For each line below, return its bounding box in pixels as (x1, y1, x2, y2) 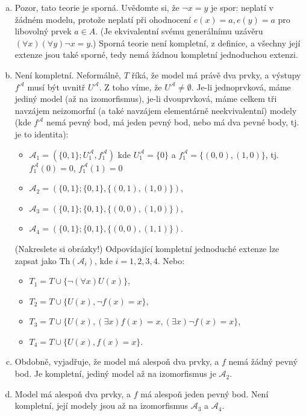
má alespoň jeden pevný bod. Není (140, 387, 269, 400)
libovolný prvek (14, 25, 72, 37)
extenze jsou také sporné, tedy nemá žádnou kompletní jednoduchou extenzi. (14, 48, 298, 61)
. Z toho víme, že (99, 80, 162, 93)
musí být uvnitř (27, 80, 86, 93)
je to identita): (14, 127, 69, 140)
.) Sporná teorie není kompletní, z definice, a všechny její (90, 36, 301, 49)
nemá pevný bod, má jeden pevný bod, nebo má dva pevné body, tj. (46, 116, 299, 128)
